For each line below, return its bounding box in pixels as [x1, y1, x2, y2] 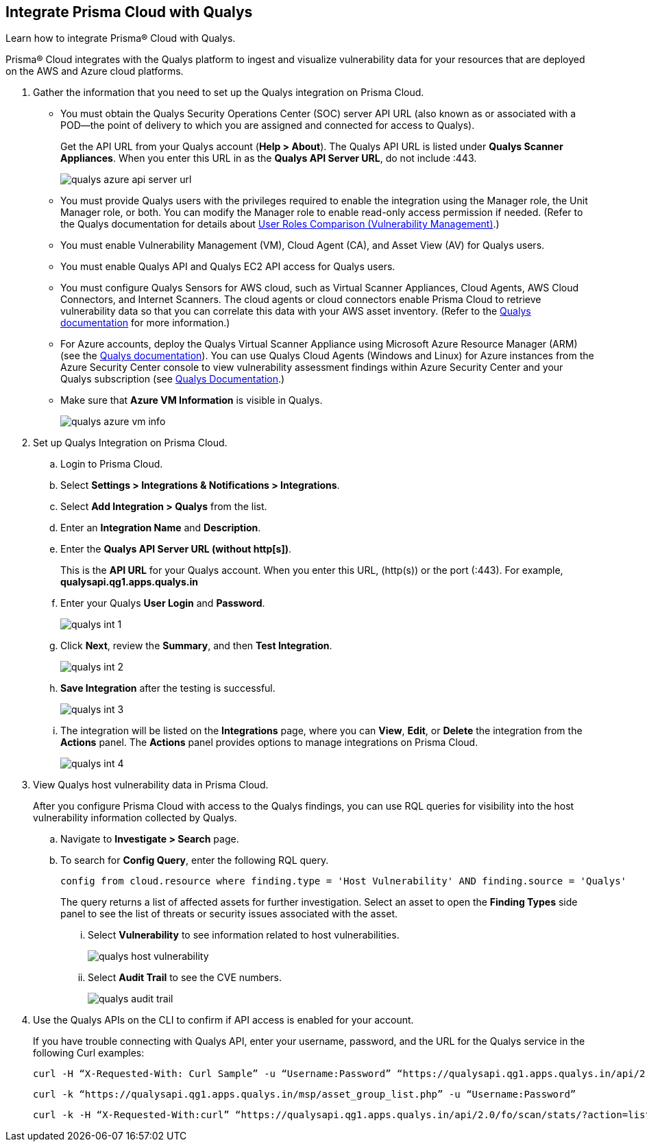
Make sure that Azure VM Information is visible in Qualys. [60, 394, 323, 407]
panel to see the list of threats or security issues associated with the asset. [60, 908, 398, 920]
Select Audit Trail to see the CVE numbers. [88, 971, 282, 984]
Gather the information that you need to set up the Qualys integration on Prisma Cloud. [33, 86, 424, 99]
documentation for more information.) [60, 317, 230, 329]
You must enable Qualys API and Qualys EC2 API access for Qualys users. [60, 261, 395, 273]
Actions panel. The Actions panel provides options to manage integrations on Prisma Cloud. [60, 736, 478, 749]
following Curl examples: [33, 1047, 145, 1059]
